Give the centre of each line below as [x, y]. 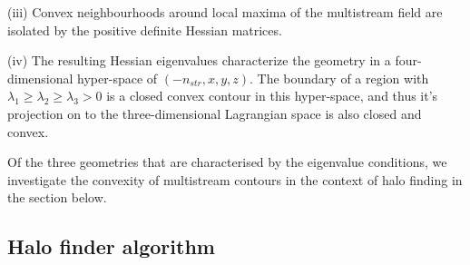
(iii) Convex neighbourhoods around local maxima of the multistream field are [225, 12]
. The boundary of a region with [339, 78]
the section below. [57, 197]
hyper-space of [117, 78]
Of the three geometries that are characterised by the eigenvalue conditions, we [227, 162]
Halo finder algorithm [111, 246]
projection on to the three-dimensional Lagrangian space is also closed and [215, 113]
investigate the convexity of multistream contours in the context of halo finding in [235, 179]
